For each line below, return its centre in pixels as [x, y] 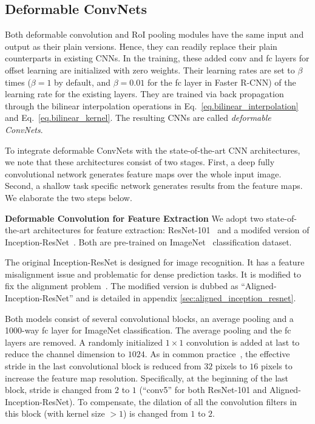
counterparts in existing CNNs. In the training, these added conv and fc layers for [157, 58]
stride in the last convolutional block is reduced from [103, 366]
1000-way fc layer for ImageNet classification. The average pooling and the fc [148, 330]
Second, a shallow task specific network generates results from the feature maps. [154, 186]
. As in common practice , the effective [217, 354]
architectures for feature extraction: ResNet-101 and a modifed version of [171, 230]
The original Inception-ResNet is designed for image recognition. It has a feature [155, 262]
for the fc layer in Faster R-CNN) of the [222, 82]
